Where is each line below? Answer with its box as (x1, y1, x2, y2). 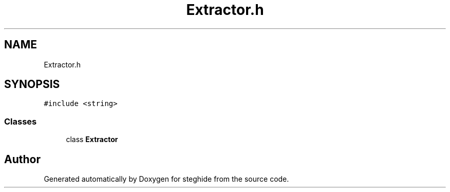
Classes (4, 116, 37, 127)
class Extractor (66, 135, 118, 144)
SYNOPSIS (4, 78, 60, 91)
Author (4, 152, 41, 166)
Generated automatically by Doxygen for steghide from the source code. (44, 174, 289, 184)
